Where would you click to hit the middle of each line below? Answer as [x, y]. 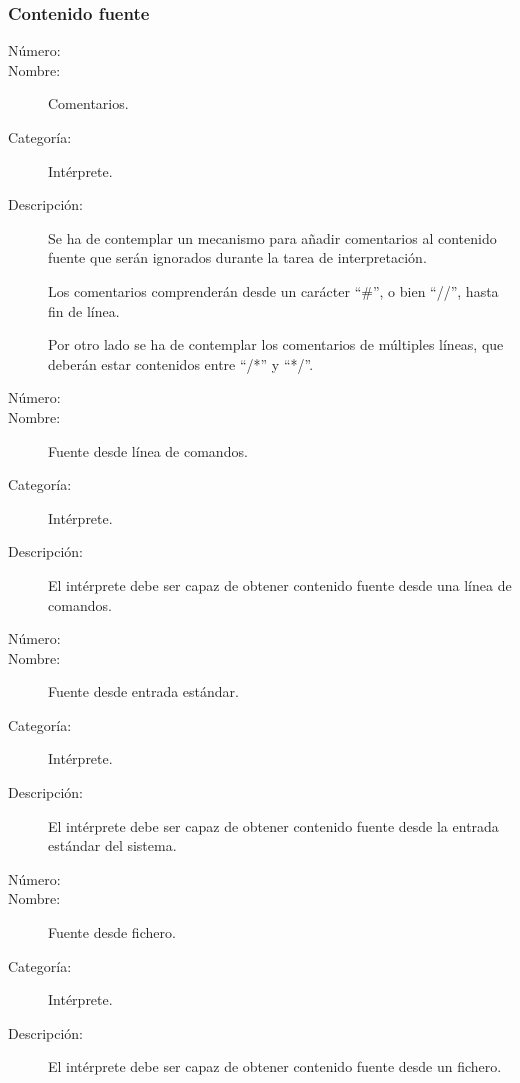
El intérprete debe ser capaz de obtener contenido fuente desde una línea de [280, 584]
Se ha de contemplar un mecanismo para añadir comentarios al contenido [272, 237]
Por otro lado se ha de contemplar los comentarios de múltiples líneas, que [276, 344]
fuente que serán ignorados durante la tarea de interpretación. [237, 257]
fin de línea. [84, 310]
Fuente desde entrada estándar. [143, 691]
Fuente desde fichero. [112, 932]
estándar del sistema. [112, 845]
